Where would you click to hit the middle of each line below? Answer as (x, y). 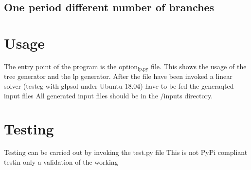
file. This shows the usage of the (199, 66)
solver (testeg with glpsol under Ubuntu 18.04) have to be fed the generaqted (119, 85)
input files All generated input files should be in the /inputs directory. (108, 95)
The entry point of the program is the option (71, 66)
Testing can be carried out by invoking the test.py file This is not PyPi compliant (126, 152)
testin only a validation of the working (61, 161)
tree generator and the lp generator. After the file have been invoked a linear (118, 76)
